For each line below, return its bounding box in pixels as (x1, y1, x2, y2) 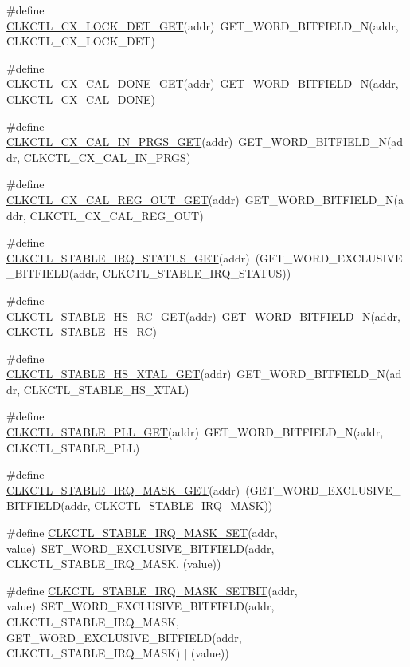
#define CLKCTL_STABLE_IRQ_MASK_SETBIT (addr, (6, 582, 298, 598)
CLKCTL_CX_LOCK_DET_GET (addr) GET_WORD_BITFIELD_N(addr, (6, 17, 399, 34)
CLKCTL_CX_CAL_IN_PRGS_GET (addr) (6, 133, 233, 150)
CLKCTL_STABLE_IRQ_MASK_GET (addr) (6, 481, 240, 498)
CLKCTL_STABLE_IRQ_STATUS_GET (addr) (6, 249, 250, 266)
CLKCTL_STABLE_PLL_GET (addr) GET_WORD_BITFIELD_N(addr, (6, 424, 384, 440)
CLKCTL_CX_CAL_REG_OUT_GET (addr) (6, 191, 240, 207)
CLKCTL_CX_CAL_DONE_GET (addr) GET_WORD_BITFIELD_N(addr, (6, 75, 399, 92)
